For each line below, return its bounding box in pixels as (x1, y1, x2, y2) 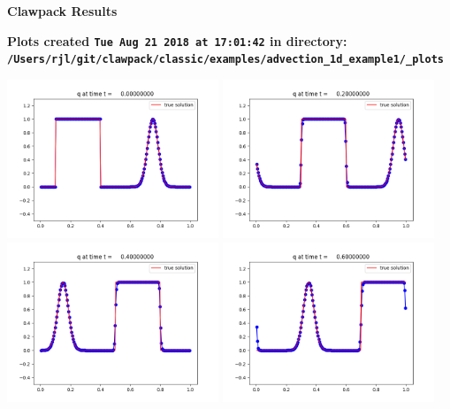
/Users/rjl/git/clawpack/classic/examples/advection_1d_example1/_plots (7, 53, 444, 66)
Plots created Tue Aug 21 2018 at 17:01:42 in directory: (7, 31, 347, 50)
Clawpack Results (7, 2, 118, 19)
